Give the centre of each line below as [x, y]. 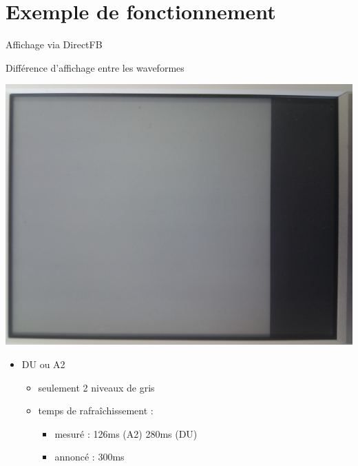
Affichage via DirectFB [54, 44]
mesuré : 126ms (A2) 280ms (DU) [126, 433]
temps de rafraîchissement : [96, 411]
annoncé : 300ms [89, 457]
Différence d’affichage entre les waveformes [95, 67]
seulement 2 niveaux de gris [96, 387]
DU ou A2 [43, 364]
